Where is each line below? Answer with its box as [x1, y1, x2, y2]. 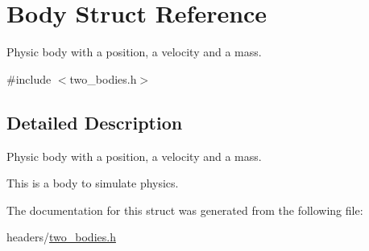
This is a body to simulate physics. [6, 175, 179, 191]
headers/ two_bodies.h [6, 228, 116, 245]
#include [6, 70, 52, 87]
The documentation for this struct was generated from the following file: [6, 201, 363, 218]
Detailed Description [6, 109, 183, 134]
